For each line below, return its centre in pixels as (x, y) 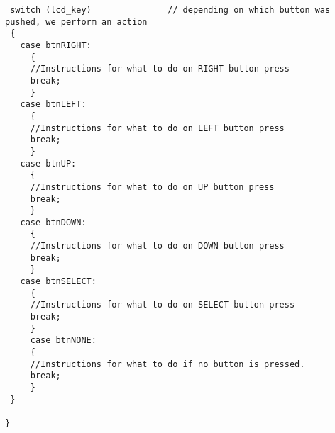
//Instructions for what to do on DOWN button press (157, 246)
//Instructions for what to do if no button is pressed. (167, 364)
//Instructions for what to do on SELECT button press (163, 305)
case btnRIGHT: (56, 45)
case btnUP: (48, 163)
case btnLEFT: (53, 105)
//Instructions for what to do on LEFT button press (157, 128)
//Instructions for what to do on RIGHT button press (160, 69)
